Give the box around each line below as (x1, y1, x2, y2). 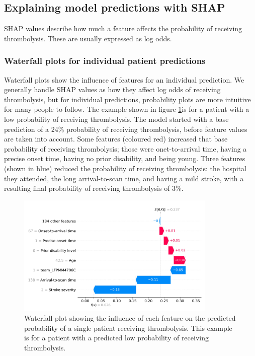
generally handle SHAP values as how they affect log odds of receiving (4, 84, 221, 95)
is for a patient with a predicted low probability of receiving (24, 332, 209, 343)
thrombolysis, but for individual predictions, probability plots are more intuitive (4, 94, 251, 104)
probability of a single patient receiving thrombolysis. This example (24, 322, 232, 333)
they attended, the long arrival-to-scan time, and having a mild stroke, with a (4, 173, 244, 183)
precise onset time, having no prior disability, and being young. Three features (4, 153, 245, 164)
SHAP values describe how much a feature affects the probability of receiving (4, 23, 242, 34)
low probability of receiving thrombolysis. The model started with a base (4, 113, 229, 124)
